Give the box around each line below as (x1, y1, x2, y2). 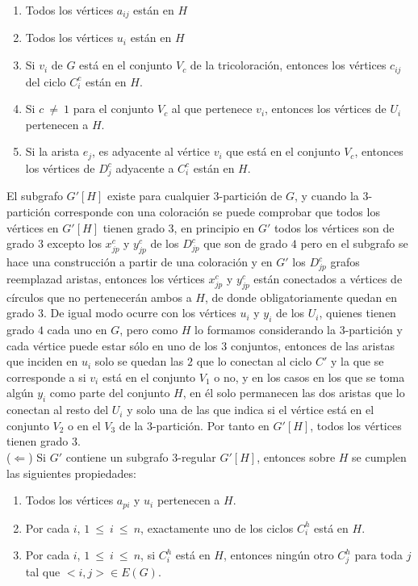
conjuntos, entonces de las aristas (230, 337, 395, 354)
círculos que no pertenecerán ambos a (6, 288, 192, 305)
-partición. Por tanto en (152, 416, 270, 433)
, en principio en (173, 219, 255, 236)
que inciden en (6, 353, 78, 370)
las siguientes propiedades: (6, 464, 136, 481)
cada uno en (47, 320, 107, 337)
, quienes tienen (319, 304, 396, 321)
